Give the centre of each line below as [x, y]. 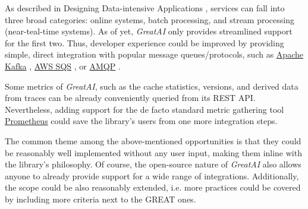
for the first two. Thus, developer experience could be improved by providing [144, 42]
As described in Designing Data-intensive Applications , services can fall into [145, 8]
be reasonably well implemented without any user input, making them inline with [153, 152]
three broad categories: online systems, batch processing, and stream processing [150, 19]
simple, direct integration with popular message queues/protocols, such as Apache [154, 54]
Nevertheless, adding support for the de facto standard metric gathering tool [144, 109]
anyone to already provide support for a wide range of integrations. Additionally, [152, 175]
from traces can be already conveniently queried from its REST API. [130, 98]
